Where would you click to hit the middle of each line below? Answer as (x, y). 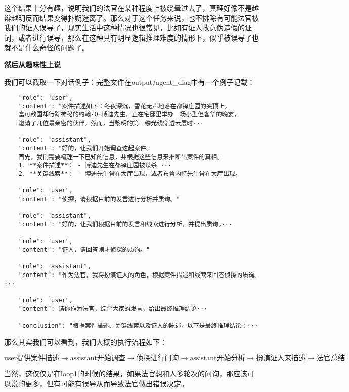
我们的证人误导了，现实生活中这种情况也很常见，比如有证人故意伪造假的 (124, 28)
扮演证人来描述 (281, 358)
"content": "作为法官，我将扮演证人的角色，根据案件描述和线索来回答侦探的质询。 (138, 275)
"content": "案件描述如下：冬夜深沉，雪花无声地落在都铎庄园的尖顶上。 (124, 106)
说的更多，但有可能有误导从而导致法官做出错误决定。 (99, 383)
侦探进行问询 (158, 358)
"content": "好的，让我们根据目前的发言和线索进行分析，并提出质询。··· (125, 224)
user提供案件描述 (32, 358)
